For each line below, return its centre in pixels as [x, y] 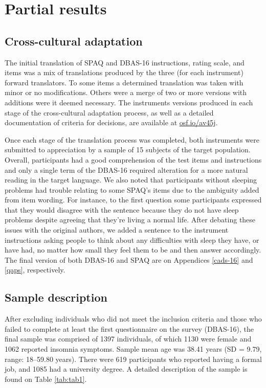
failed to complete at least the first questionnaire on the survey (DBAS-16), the [129, 328]
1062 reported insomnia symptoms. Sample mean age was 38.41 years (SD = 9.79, [133, 349]
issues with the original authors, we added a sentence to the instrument [117, 230]
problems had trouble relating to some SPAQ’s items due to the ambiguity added [132, 189]
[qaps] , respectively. [35, 270]
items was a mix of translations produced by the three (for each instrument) [124, 72]
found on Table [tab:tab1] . [46, 379]
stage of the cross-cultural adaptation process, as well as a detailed [109, 112]
